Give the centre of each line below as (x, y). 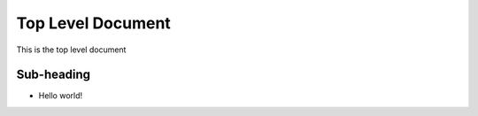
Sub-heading (54, 75)
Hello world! (61, 96)
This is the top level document (71, 50)
